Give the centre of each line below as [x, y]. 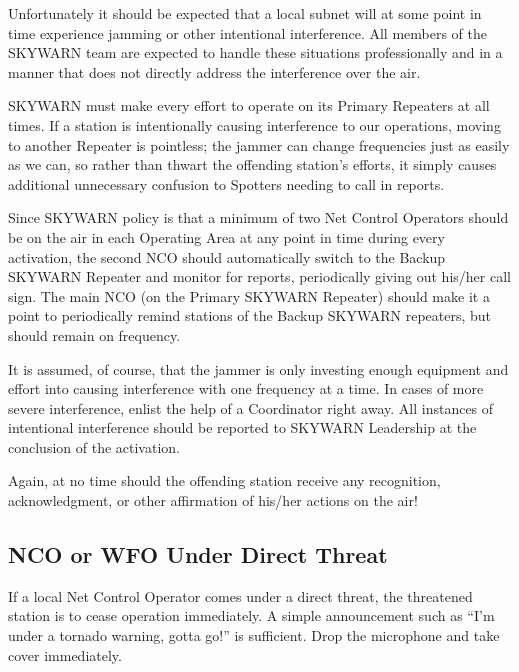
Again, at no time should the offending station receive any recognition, [224, 480]
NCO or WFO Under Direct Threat [198, 554]
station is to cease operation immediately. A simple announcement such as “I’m [251, 615]
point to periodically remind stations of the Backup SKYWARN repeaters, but [250, 315]
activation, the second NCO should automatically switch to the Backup [227, 256]
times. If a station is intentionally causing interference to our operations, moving [254, 124]
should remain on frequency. [94, 334]
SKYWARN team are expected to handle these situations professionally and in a [255, 52]
